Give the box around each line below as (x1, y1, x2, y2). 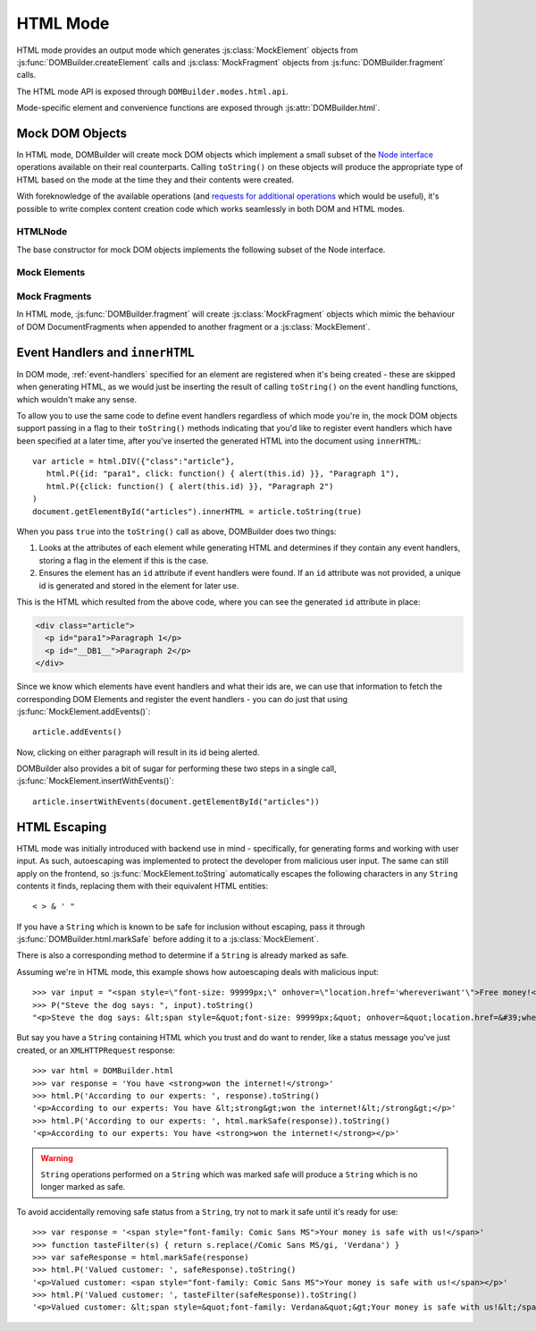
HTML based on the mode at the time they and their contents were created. (16, 174, 295, 185)
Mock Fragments (16, 291, 92, 303)
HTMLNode (16, 225, 68, 238)
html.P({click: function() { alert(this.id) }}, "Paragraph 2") (46, 481, 334, 491)
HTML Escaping (16, 819, 107, 835)
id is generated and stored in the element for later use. (38, 580, 239, 590)
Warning (40, 1152, 73, 1163)
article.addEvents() (32, 727, 122, 737)
